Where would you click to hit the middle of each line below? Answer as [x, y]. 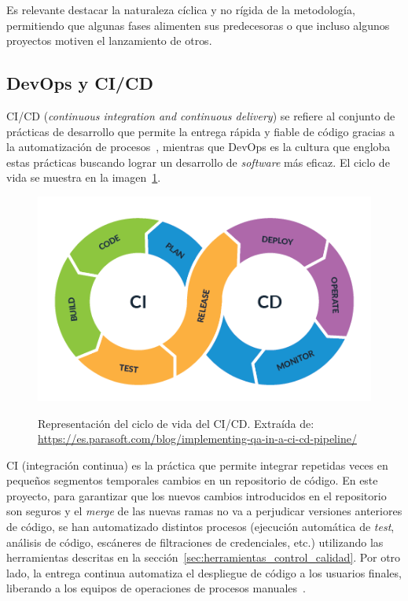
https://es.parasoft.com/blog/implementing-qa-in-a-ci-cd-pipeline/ [197, 439]
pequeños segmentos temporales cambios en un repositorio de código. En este [192, 480]
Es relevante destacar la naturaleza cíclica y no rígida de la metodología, [181, 9]
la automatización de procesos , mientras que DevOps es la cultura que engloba [198, 147]
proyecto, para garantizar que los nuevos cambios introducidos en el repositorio [197, 495]
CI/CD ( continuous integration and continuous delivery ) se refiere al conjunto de [201, 115]
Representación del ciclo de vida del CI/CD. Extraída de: [176, 423]
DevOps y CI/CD [80, 83]
